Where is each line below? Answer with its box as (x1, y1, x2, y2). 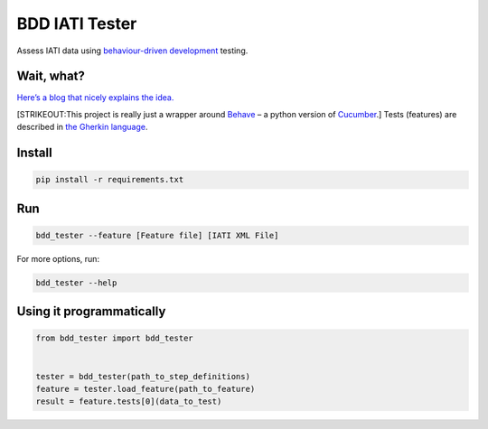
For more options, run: (16, 253, 99, 264)
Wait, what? (16, 69, 86, 84)
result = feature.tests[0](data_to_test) (35, 396, 222, 406)
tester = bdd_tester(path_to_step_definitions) (35, 371, 250, 381)
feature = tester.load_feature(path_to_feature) (35, 384, 256, 394)
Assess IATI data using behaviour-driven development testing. (16, 45, 249, 56)
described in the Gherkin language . (16, 122, 148, 133)
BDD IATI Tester (16, 14, 137, 33)
